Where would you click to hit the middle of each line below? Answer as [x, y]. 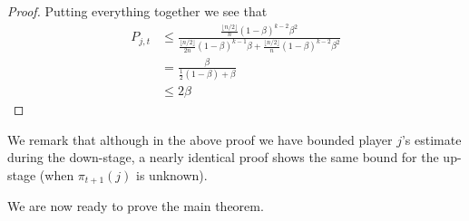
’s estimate [431, 139]
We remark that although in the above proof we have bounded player [200, 139]
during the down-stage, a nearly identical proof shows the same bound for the [223, 157]
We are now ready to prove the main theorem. [136, 206]
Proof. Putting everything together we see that [137, 11]
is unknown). [172, 174]
